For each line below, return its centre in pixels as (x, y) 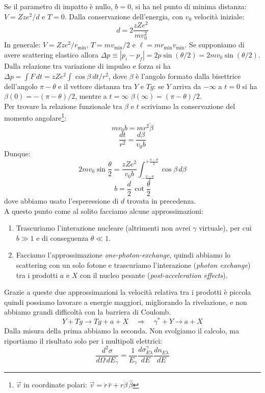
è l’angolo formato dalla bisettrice (188, 76)
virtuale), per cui (225, 228)
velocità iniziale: (219, 16)
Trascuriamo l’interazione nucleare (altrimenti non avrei (103, 228)
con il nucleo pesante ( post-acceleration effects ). (154, 275)
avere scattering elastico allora (51, 54)
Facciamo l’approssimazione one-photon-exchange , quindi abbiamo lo (123, 255)
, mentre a (91, 96)
